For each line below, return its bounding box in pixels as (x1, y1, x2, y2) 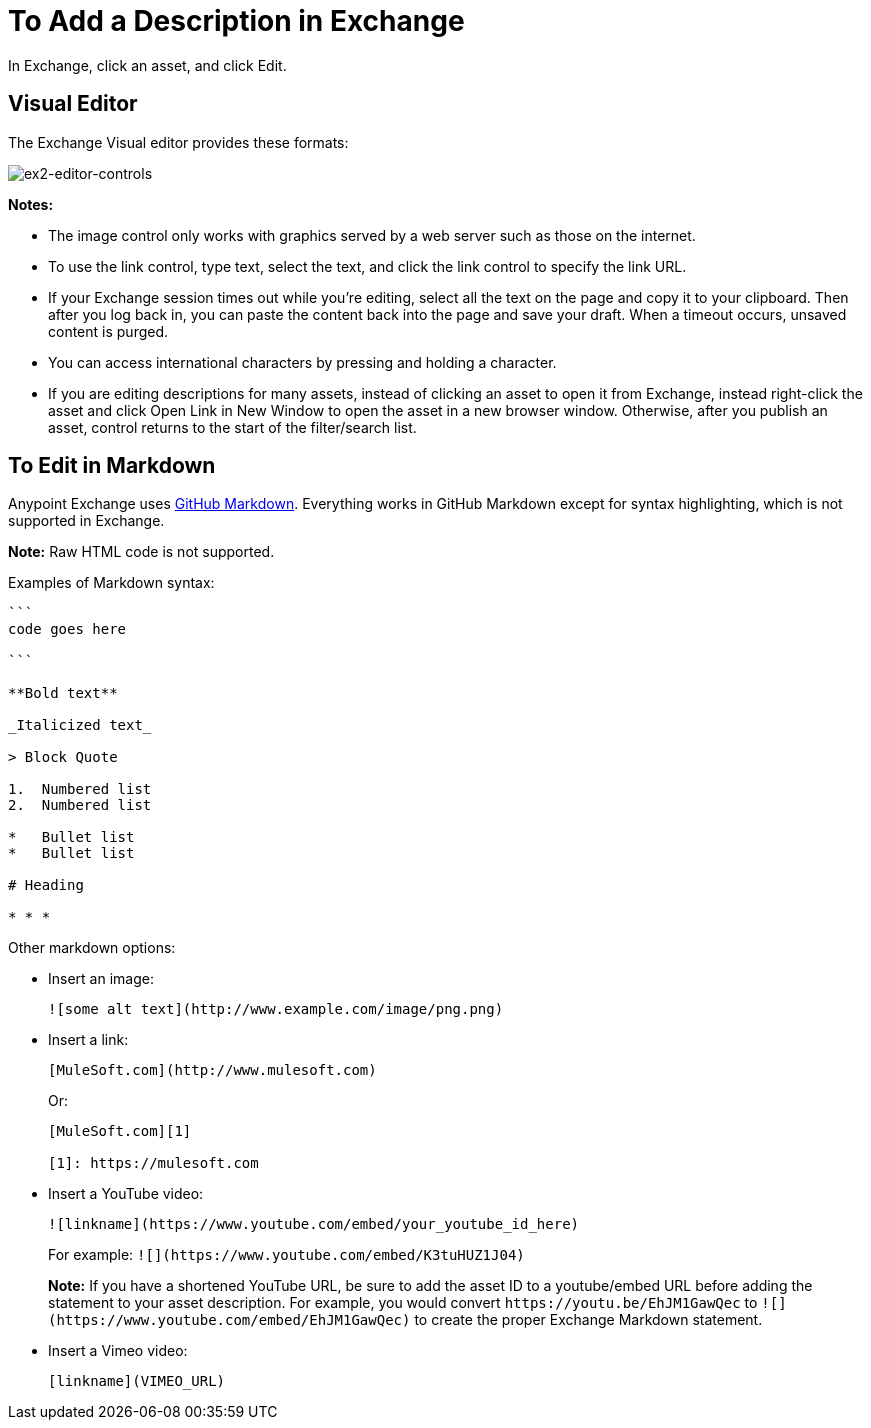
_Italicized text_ (8, 717, 152, 734)
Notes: (8, 195, 54, 213)
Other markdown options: (8, 939, 176, 957)
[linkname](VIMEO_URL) (48, 1373, 226, 1390)
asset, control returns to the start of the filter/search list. (48, 418, 417, 436)
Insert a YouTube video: (48, 1185, 204, 1203)
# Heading (8, 877, 84, 894)
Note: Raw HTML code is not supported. (8, 543, 275, 561)
